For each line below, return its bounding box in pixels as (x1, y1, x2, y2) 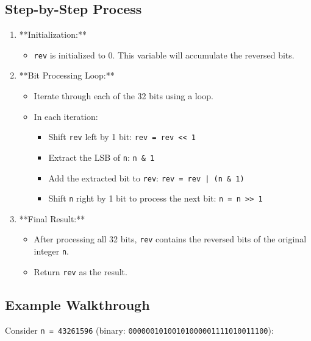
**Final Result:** (19, 212, 85, 225)
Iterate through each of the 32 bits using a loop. (34, 90, 213, 102)
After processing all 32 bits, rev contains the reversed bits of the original (34, 233, 307, 245)
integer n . (34, 245, 69, 258)
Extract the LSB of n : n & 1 (48, 150, 155, 163)
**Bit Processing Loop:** (19, 69, 115, 82)
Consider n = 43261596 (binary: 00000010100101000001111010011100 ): (5, 323, 274, 336)
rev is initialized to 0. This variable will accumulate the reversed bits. (34, 48, 295, 61)
